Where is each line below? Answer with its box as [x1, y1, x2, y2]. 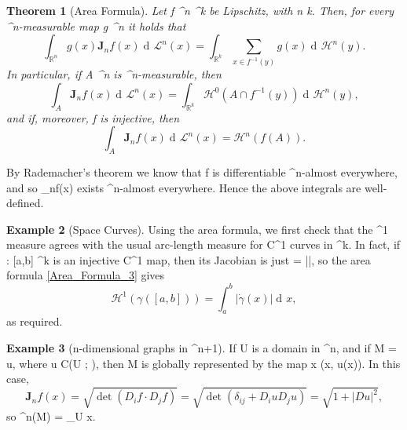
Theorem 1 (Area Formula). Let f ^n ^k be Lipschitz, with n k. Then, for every [6, 2, 394, 18]
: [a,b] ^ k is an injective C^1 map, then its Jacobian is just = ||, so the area [6, 251, 371, 268]
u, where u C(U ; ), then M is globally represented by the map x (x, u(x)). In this [6, 355, 401, 371]
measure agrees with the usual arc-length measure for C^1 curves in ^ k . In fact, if [6, 236, 401, 253]
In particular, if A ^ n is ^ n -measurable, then [6, 66, 222, 82]
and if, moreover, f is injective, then [6, 109, 180, 126]
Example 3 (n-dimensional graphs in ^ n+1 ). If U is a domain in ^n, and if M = [6, 339, 397, 355]
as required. [6, 313, 63, 330]
